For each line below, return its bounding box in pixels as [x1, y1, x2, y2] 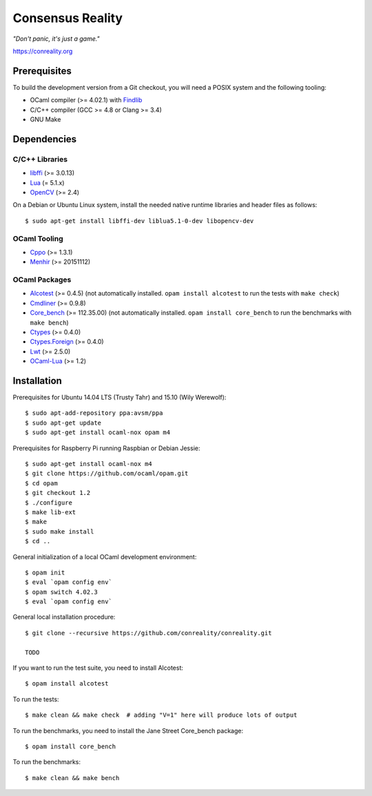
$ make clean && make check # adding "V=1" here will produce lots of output [25, 711, 298, 719]
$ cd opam [25, 479, 58, 487]
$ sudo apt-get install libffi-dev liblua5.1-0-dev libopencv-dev [25, 217, 254, 224]
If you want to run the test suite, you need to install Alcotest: [12, 663, 184, 672]
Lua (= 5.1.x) [30, 178, 65, 186]
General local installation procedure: [12, 613, 116, 621]
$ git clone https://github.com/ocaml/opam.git [25, 469, 189, 478]
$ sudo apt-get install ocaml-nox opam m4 [25, 429, 171, 436]
